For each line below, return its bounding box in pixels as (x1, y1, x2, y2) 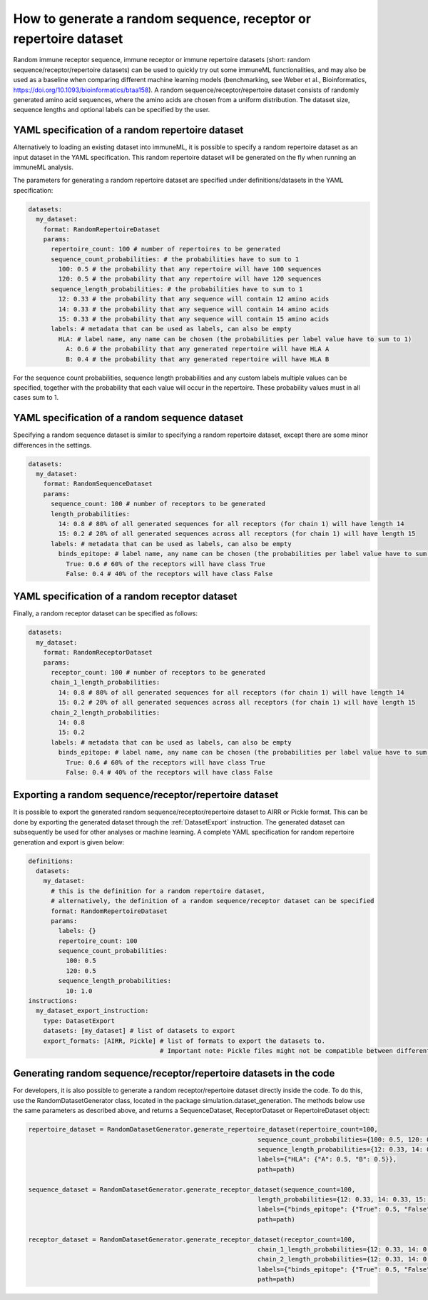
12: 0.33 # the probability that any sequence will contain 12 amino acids (58, 295, 330, 303)
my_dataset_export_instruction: (36, 1007, 149, 1015)
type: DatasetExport (43, 1017, 116, 1024)
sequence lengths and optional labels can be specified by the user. (13, 106, 210, 114)
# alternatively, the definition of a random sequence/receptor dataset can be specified (51, 897, 374, 905)
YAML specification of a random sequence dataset (13, 412, 244, 424)
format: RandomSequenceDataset (43, 480, 153, 488)
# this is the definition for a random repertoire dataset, (51, 887, 265, 895)
